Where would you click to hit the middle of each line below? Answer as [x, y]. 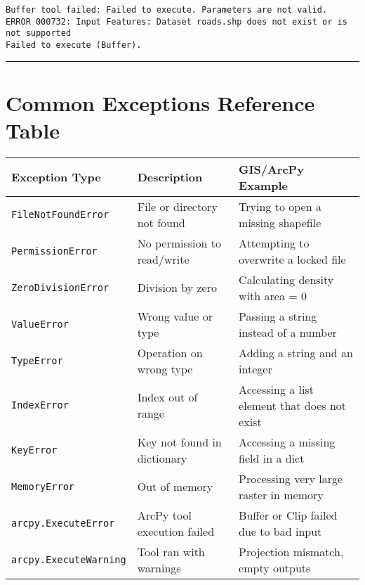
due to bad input [280, 531]
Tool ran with [171, 551]
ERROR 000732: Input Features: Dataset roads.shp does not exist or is [177, 21]
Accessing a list [276, 389]
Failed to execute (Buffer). [74, 45]
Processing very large [291, 478]
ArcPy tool [164, 515]
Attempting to [274, 243]
